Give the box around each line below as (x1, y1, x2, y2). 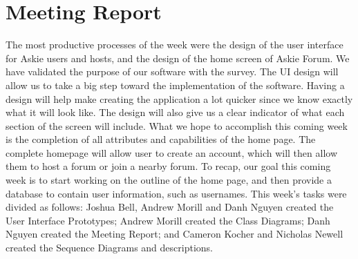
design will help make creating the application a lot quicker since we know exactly (6, 91, 353, 106)
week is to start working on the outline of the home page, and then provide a (6, 173, 332, 187)
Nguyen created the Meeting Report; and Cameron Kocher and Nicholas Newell (6, 227, 343, 241)
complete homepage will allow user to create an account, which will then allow (6, 145, 337, 160)
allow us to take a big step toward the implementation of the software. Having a (6, 77, 345, 92)
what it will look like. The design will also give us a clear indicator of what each (6, 105, 345, 119)
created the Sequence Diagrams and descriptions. (6, 240, 213, 255)
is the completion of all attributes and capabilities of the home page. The (6, 132, 316, 146)
